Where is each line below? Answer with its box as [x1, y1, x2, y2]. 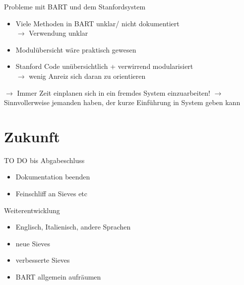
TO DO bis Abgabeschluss [4, 155, 85, 165]
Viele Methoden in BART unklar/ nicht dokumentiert [15, 18, 180, 28]
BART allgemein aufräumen [15, 272, 101, 282]
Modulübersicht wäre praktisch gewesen [15, 44, 136, 55]
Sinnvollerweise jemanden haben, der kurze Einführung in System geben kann [4, 97, 241, 108]
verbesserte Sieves [15, 255, 70, 265]
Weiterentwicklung [4, 205, 60, 215]
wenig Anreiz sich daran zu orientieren [29, 70, 146, 81]
